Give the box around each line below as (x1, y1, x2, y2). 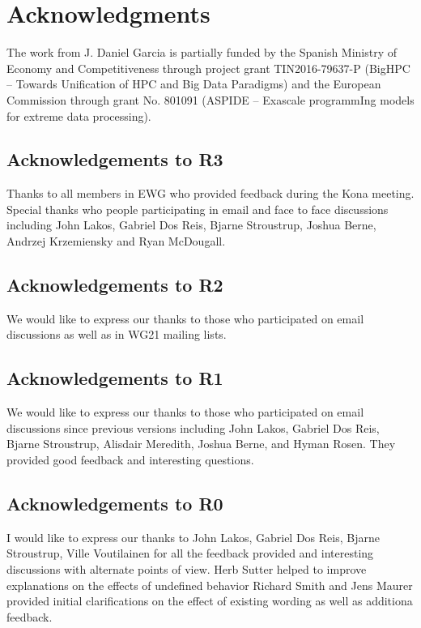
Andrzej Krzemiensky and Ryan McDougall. (6, 233, 226, 250)
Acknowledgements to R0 (6, 491, 223, 516)
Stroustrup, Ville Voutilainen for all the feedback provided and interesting (6, 545, 374, 562)
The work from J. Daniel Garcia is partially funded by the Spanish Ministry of (6, 44, 398, 61)
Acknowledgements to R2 (6, 272, 223, 297)
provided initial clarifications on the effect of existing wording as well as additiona (6, 592, 413, 609)
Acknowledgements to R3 (6, 147, 223, 172)
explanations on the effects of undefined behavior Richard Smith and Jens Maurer (6, 576, 413, 593)
